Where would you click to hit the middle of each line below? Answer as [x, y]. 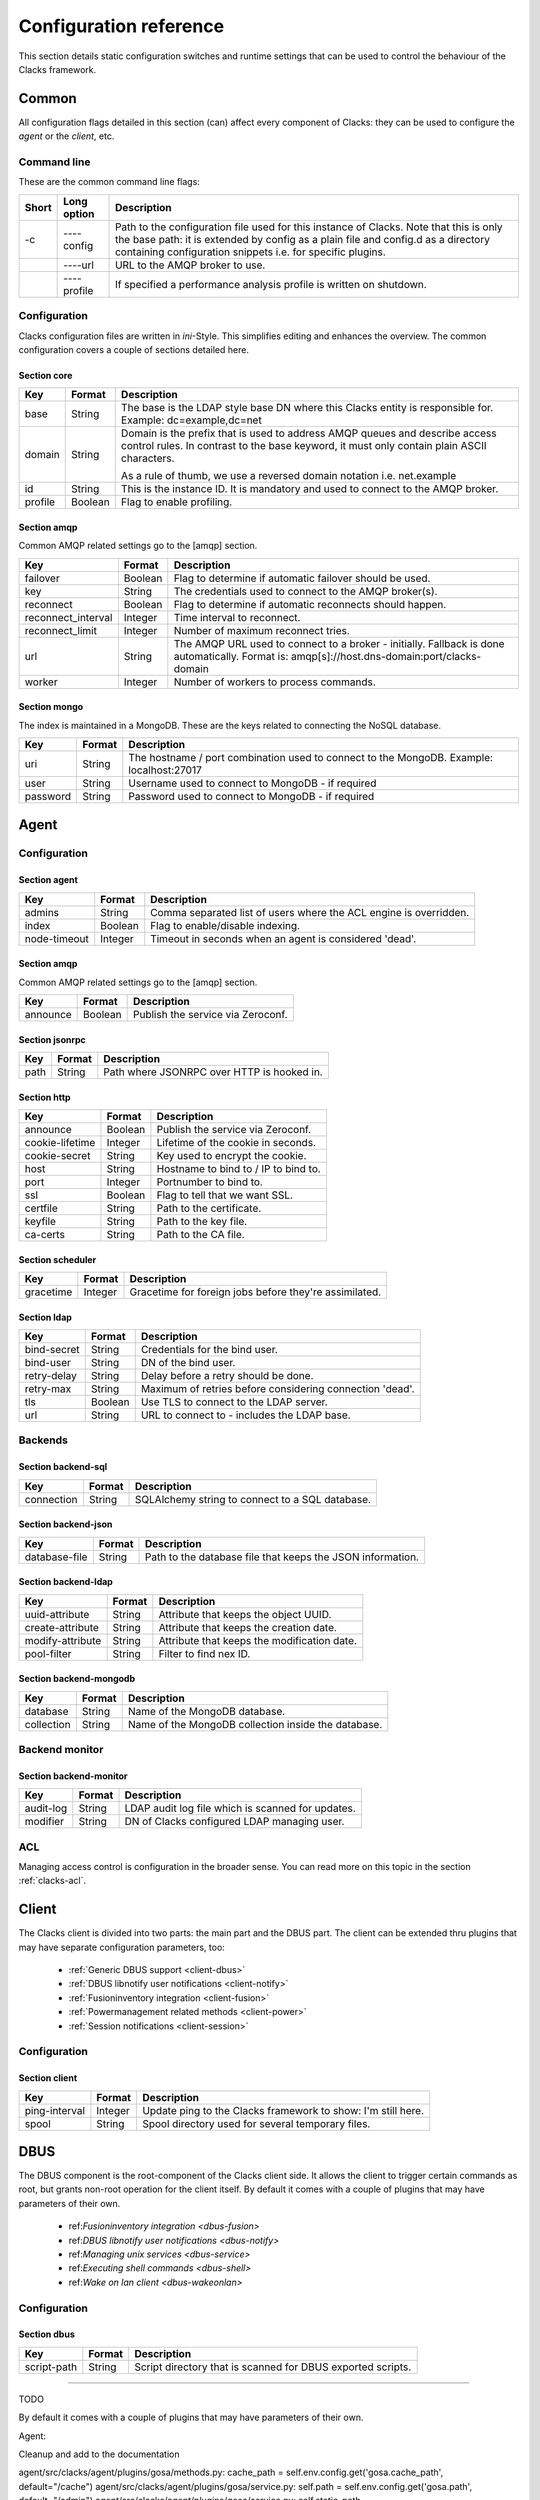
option [79, 213]
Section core [45, 375]
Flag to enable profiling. [176, 502]
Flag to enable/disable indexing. [225, 925]
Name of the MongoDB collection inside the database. [255, 1724]
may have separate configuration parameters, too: [121, 1947]
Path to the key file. [202, 1222]
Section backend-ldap [66, 1582]
